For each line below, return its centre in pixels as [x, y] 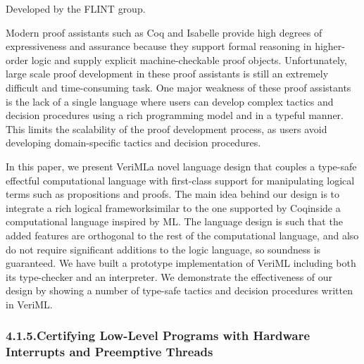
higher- [330, 46]
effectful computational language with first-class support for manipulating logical [180, 180]
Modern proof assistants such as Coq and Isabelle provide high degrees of [164, 32]
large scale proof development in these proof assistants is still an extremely [167, 74]
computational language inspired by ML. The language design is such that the [174, 221]
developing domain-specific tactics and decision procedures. [133, 143]
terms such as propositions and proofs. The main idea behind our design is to [173, 194]
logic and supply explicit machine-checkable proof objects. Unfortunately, [189, 59]
